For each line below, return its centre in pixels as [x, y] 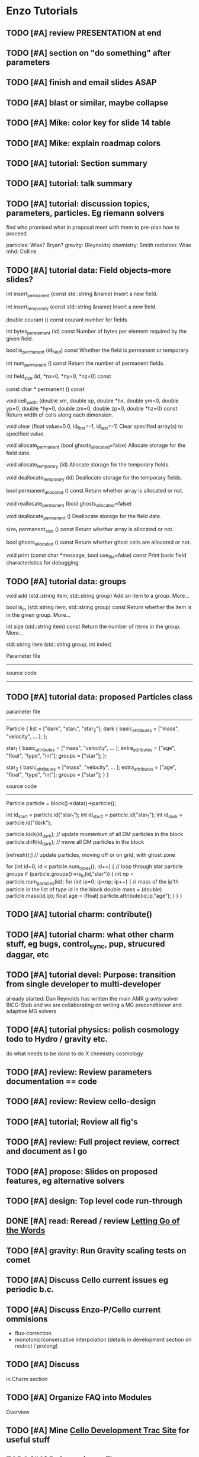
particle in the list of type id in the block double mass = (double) [84, 890]
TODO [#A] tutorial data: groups [66, 581]
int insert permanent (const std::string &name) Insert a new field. [82, 294]
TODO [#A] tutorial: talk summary [70, 183]
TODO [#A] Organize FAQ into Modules [79, 1398]
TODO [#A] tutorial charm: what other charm [90, 934]
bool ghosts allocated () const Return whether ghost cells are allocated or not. [99, 543]
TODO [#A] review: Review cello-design [81, 1101]
